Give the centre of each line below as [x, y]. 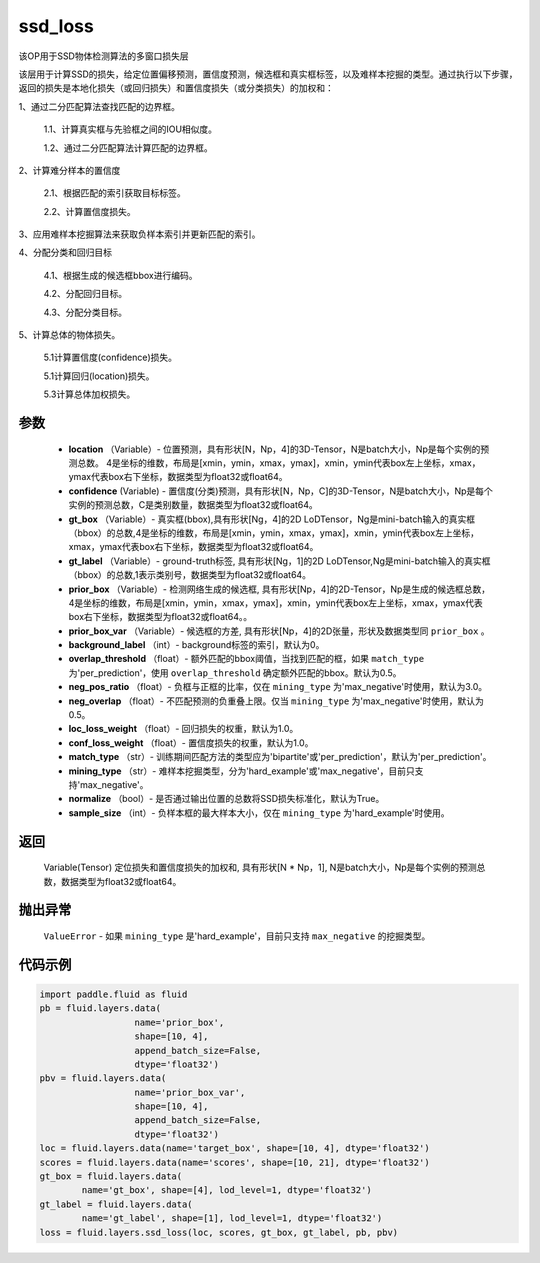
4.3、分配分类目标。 [85, 312]
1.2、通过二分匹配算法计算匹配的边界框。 [128, 147]
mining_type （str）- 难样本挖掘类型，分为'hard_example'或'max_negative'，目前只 [241, 771]
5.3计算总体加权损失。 [89, 394]
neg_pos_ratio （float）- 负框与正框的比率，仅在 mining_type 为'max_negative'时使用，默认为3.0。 [278, 687]
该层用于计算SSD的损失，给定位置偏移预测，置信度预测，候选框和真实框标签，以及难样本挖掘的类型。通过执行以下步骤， [268, 74]
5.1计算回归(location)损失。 [99, 376]
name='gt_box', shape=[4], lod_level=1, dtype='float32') [226, 1190]
